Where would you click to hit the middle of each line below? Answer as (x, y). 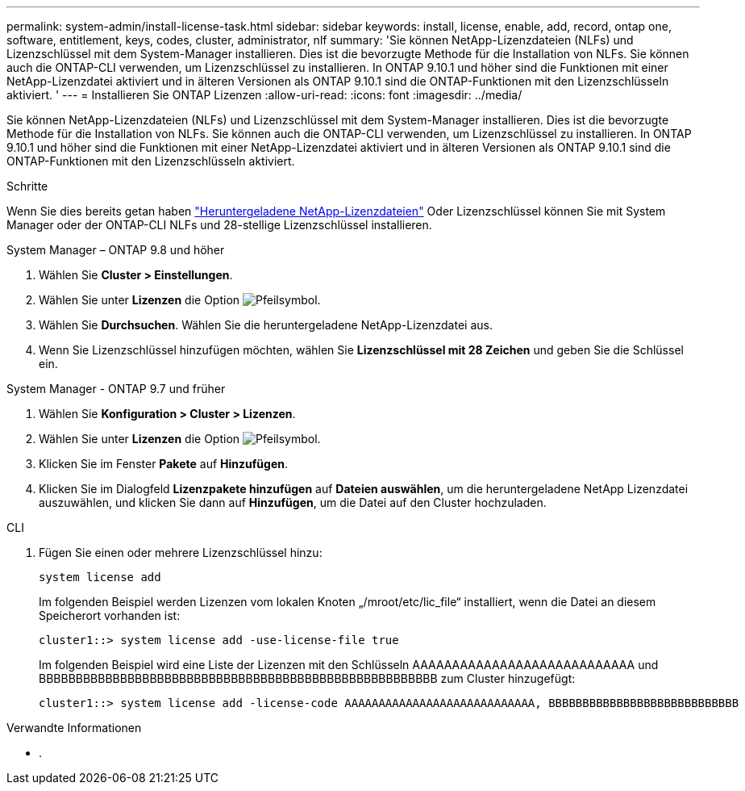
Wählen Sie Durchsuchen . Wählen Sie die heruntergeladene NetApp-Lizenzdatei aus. (266, 325)
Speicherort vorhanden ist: (110, 615)
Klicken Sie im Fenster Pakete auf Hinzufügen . (163, 464)
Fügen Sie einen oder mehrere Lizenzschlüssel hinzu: (181, 552)
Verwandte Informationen (74, 728)
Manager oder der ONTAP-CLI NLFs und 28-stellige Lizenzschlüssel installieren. (219, 225)
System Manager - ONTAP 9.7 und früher (116, 389)
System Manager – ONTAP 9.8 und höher (116, 250)
